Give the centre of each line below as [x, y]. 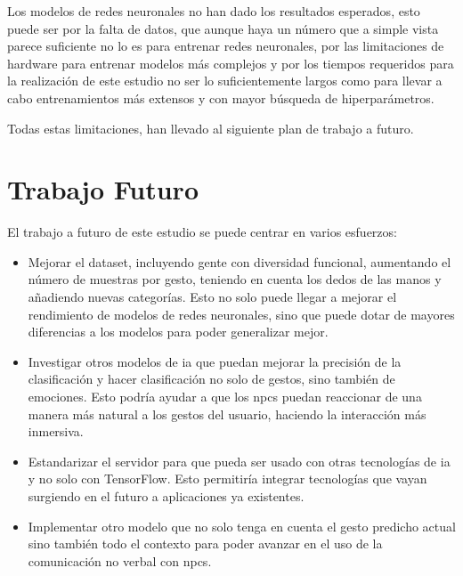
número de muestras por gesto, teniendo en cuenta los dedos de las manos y [235, 279]
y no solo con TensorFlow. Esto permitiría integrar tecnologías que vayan [227, 479]
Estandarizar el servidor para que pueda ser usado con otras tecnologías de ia [239, 461]
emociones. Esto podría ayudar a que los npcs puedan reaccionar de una [225, 397]
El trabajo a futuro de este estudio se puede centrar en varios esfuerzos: [202, 232]
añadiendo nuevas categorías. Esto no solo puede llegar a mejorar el [212, 297]
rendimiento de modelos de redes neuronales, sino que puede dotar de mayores [241, 314]
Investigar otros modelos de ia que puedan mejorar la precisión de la [215, 361]
